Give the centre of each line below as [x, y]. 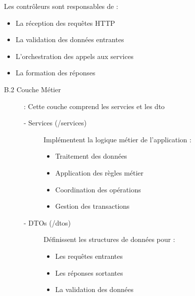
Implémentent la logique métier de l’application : [118, 139]
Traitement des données [91, 156]
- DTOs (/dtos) [47, 222]
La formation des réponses [55, 73]
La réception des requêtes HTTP [65, 23]
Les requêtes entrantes [89, 256]
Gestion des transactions [92, 206]
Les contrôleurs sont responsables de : [61, 6]
